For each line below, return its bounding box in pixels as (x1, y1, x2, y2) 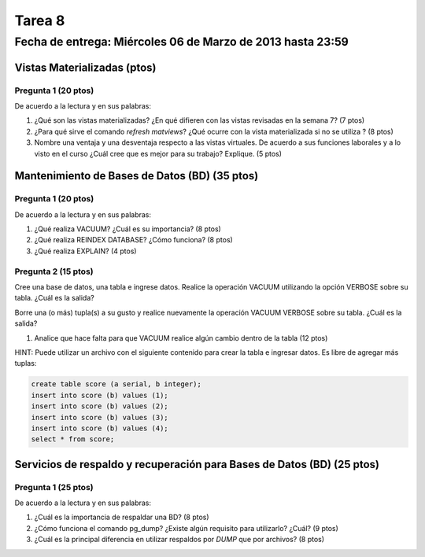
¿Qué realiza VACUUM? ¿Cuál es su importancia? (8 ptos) (34, 224, 222, 234)
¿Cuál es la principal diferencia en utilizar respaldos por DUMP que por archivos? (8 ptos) (34, 535, 325, 544)
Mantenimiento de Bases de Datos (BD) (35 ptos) (14, 169, 259, 183)
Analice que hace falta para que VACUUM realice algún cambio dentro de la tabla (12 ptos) (34, 333, 328, 342)
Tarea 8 (14, 12, 65, 29)
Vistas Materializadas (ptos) (14, 61, 157, 74)
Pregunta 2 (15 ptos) (14, 266, 94, 277)
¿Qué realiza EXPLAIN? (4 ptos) (34, 246, 137, 256)
